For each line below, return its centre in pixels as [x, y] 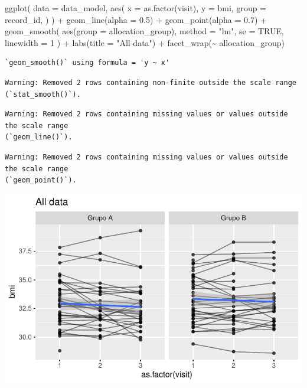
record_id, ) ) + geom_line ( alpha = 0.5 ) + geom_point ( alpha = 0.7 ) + [136, 19]
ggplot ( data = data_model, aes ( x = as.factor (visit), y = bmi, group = [136, 8]
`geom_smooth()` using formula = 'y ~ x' [87, 63]
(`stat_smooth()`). [43, 94]
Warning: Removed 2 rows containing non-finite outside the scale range [151, 82]
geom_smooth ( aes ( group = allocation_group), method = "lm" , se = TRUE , [144, 31]
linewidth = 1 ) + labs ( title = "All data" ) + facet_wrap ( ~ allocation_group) [145, 42]
